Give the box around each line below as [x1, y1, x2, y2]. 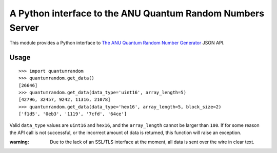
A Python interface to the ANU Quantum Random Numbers [9, 8, 264, 19]
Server [9, 22, 39, 33]
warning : [9, 139, 29, 145]
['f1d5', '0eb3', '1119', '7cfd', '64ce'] [18, 111, 127, 117]
